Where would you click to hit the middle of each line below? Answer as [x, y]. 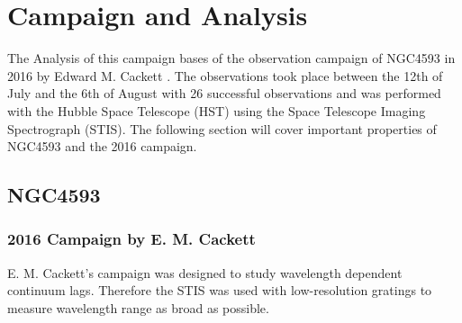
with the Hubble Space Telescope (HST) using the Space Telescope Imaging [217, 110]
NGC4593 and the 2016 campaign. [102, 146]
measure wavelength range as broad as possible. [138, 307]
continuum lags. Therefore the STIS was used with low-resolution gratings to [220, 290]
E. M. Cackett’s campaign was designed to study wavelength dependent [205, 272]
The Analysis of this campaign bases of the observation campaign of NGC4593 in [231, 58]
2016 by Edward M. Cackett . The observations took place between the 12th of [225, 75]
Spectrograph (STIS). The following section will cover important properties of [222, 128]
